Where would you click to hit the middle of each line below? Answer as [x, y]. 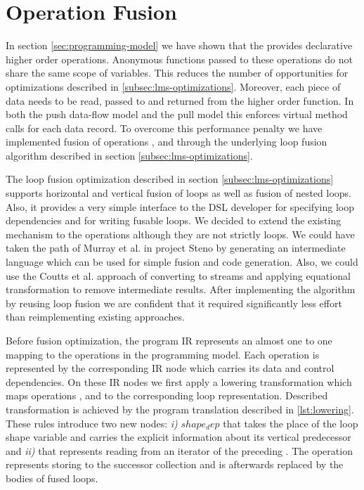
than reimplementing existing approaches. [95, 317]
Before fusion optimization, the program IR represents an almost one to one [169, 340]
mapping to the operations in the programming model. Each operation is [163, 354]
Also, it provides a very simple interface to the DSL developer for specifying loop [180, 206]
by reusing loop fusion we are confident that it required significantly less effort [174, 303]
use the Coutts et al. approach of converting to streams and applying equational [178, 275]
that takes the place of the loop [291, 423]
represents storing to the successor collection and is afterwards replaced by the [175, 464]
